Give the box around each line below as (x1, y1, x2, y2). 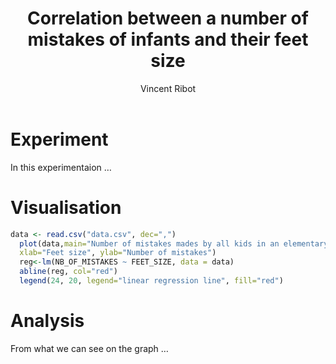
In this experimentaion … (10, 161, 112, 173)
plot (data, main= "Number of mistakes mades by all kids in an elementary (19, 238, 329, 249)
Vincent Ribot (139, 82, 197, 94)
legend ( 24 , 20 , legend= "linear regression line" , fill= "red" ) (19, 276, 284, 286)
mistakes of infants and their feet (27, 28, 309, 51)
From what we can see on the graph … (10, 342, 169, 354)
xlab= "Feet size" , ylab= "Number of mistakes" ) (19, 248, 217, 258)
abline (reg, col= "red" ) (19, 267, 118, 277)
